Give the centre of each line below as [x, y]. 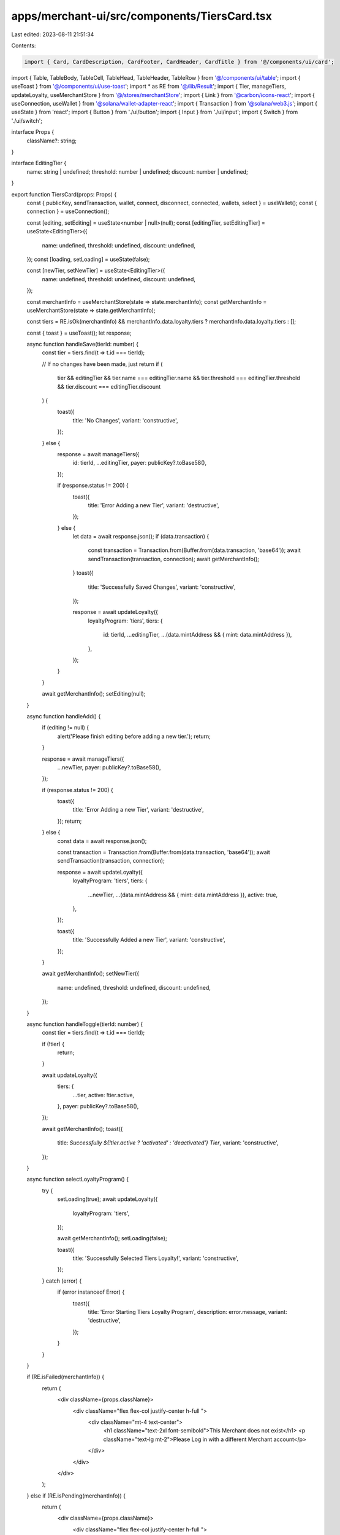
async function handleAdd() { [64, 716]
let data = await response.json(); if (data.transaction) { [141, 537]
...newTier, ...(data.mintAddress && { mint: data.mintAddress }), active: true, [183, 895]
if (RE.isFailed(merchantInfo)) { [65, 1377]
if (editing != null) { [65, 728]
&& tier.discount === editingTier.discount [109, 386]
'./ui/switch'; [27, 120]
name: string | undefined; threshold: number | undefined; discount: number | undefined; [137, 171]
